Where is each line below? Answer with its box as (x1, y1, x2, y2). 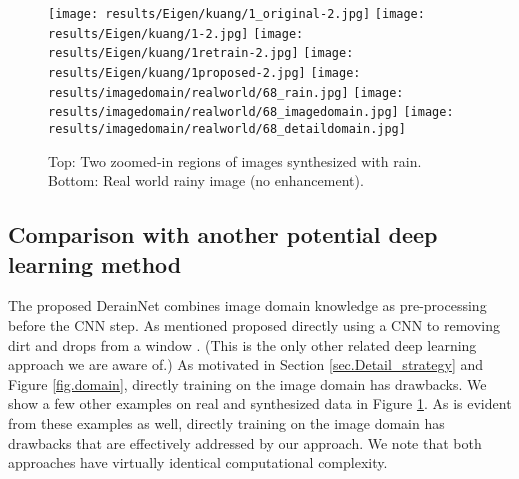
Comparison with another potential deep (8, 219, 438, 250)
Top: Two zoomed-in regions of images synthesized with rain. (48, 150, 422, 171)
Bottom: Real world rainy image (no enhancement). (48, 170, 364, 191)
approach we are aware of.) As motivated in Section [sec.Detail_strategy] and (8, 354, 484, 375)
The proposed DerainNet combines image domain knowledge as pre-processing (8, 295, 487, 316)
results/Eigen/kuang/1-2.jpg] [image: (48, 26, 304, 41)
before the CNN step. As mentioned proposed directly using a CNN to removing (8, 314, 501, 335)
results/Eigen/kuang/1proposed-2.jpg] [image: (48, 65, 361, 80)
